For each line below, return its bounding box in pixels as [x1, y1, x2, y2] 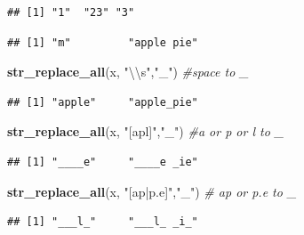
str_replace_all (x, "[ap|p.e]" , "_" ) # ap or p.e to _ [7, 182, 297, 200]
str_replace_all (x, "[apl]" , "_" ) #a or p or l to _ [7, 122, 284, 141]
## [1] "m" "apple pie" [7, 36, 198, 49]
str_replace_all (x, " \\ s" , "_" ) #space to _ [7, 62, 249, 81]
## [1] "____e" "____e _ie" [7, 155, 198, 168]
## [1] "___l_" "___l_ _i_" [7, 215, 198, 229]
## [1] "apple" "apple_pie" [7, 95, 198, 109]
